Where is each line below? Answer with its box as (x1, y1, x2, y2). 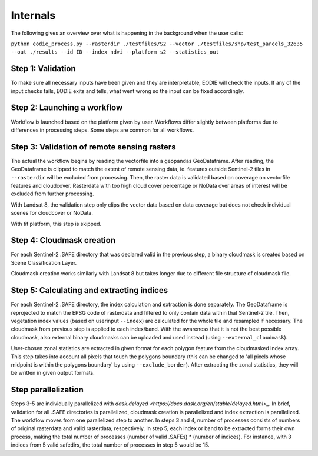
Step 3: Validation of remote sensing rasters (11, 142, 176, 152)
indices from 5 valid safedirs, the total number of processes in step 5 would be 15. (11, 441, 210, 448)
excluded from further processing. (11, 190, 94, 197)
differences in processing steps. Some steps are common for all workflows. (11, 127, 194, 134)
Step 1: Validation (11, 64, 76, 74)
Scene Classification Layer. (11, 259, 77, 266)
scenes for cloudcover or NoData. (11, 209, 94, 217)
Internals (11, 9, 56, 22)
